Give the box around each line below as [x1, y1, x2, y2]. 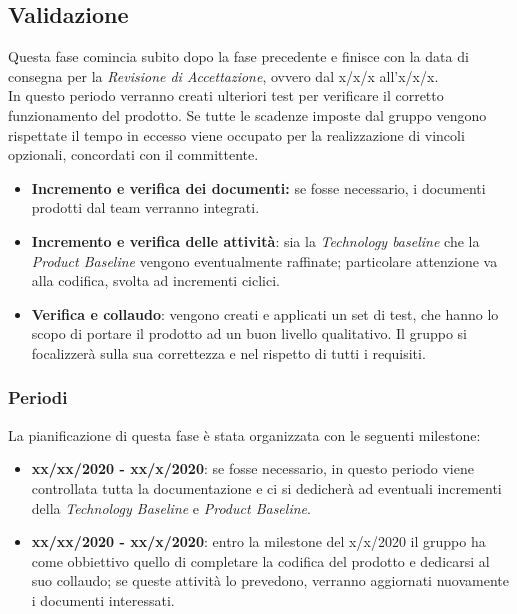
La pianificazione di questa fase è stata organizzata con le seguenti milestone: [8, 424, 481, 445]
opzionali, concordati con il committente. [8, 144, 259, 165]
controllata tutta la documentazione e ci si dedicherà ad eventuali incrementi [31, 477, 502, 498]
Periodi [8, 385, 68, 410]
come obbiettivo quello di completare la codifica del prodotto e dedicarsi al [31, 550, 490, 571]
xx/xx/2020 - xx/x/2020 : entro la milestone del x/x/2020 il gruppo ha [31, 531, 486, 552]
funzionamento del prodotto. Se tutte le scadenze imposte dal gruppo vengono [8, 104, 487, 125]
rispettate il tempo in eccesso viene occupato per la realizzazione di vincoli [8, 124, 465, 145]
